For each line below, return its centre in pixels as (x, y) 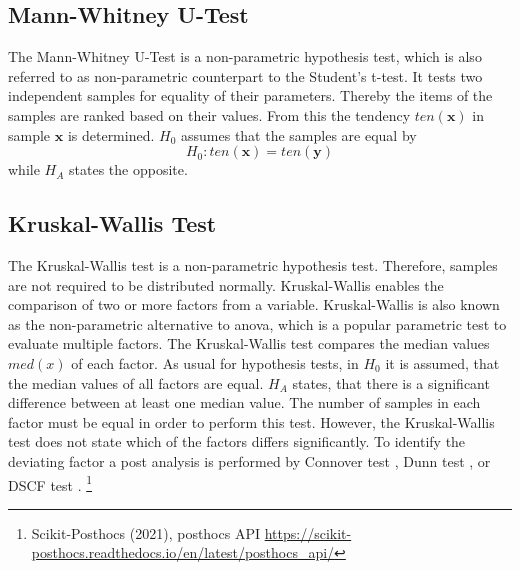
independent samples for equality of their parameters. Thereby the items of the (250, 95)
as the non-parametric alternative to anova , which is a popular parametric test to (257, 323)
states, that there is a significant (391, 382)
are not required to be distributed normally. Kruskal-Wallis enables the (226, 284)
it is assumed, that (442, 362)
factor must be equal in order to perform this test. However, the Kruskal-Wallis (251, 421)
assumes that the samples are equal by (299, 134)
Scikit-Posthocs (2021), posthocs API (145, 532)
